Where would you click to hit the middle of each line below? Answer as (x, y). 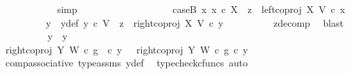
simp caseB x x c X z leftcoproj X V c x (201, 9)
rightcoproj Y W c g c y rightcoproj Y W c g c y (127, 49)
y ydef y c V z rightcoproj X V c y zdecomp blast (195, 22)
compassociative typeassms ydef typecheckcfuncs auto (126, 63)
